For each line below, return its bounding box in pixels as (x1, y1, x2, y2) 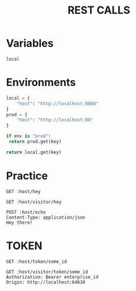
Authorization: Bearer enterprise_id (6, 274, 99, 280)
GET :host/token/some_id (6, 259, 67, 264)
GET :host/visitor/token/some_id (6, 269, 88, 275)
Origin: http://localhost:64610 (6, 279, 85, 285)
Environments (6, 76, 77, 89)
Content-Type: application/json (6, 214, 85, 220)
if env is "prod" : (6, 133, 51, 139)
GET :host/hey (6, 189, 41, 194)
